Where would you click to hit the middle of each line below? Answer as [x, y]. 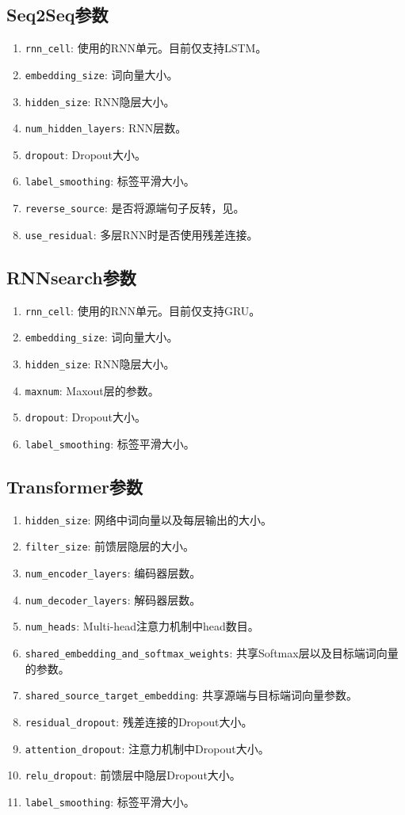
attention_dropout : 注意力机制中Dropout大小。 [147, 748]
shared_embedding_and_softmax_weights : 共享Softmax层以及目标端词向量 [212, 653]
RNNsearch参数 [71, 277]
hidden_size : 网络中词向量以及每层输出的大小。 [149, 519]
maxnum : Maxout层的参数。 [92, 390]
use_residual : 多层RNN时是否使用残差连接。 [141, 234]
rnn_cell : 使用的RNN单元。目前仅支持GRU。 [143, 310]
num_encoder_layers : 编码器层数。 [113, 573]
